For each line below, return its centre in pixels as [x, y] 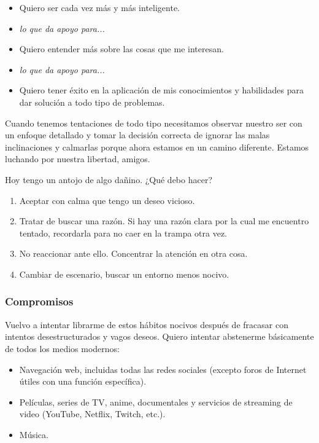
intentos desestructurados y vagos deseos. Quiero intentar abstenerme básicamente [159, 336]
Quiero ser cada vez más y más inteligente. [99, 7]
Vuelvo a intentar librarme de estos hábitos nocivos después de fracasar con [147, 324]
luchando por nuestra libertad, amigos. [78, 159]
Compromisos [39, 301]
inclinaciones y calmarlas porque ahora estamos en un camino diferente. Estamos [157, 147]
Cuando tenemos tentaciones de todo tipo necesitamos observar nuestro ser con [154, 123]
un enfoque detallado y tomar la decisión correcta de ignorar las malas [137, 135]
